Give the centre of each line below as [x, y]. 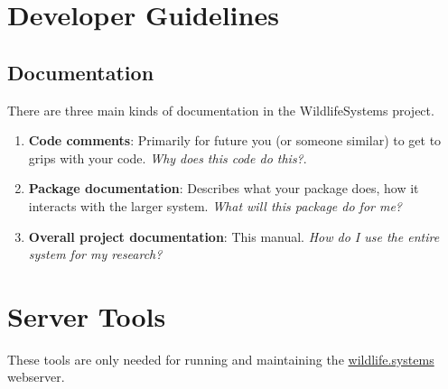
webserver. [36, 377]
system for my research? [95, 254]
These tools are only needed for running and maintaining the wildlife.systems [221, 359]
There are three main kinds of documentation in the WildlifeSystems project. [221, 110]
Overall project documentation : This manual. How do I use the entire [234, 236]
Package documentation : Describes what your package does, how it [224, 188]
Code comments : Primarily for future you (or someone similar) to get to [235, 140]
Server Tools [87, 315]
